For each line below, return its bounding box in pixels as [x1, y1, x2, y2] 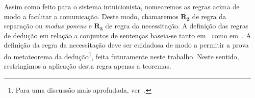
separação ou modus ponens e [4, 21, 92, 31]
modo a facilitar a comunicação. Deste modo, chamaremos [4, 11, 178, 21]
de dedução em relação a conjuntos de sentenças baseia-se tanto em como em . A [4, 30, 251, 40]
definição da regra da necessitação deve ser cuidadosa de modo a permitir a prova [4, 40, 249, 50]
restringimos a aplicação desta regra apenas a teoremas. [4, 61, 171, 71]
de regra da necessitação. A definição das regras [105, 21, 249, 31]
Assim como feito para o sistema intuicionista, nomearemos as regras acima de [4, 1, 240, 11]
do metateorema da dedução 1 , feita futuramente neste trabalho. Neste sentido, [4, 49, 239, 61]
